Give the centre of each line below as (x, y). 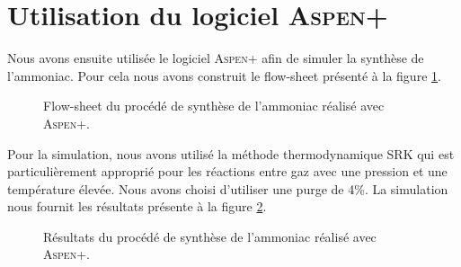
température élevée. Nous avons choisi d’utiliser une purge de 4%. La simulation (228, 188)
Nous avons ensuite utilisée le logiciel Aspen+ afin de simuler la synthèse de (216, 58)
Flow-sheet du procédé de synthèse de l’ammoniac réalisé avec (214, 106)
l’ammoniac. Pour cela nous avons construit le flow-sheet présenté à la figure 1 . (224, 75)
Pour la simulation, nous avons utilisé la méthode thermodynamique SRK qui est (231, 153)
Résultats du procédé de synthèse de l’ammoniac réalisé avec (210, 236)
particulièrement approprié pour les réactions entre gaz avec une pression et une (227, 171)
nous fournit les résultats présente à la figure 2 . (137, 206)
